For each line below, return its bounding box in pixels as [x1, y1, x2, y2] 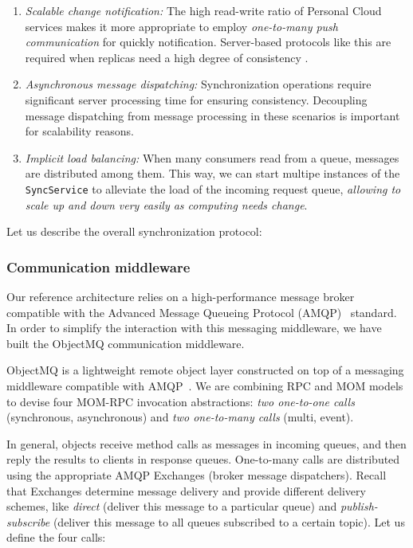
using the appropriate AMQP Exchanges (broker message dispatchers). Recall [6, 466, 387, 483]
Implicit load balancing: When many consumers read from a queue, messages [25, 149, 399, 166]
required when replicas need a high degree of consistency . [25, 49, 309, 65]
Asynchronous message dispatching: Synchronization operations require [25, 76, 372, 92]
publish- [340, 498, 378, 515]
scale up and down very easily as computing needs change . [25, 196, 308, 213]
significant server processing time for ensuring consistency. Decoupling [25, 91, 368, 108]
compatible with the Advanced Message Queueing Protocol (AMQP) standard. [6, 303, 397, 320]
